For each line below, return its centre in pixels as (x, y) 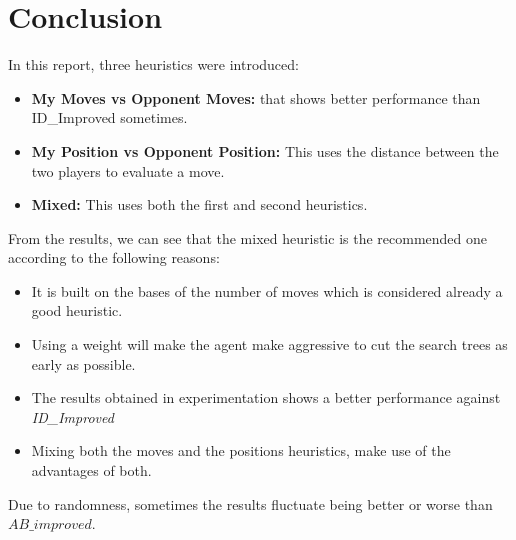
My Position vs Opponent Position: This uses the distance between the (265, 150)
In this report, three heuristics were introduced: (153, 64)
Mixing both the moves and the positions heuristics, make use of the (241, 450)
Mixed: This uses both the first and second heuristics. (199, 204)
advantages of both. (91, 470)
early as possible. (83, 363)
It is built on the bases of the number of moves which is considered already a (267, 290)
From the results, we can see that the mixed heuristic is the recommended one (247, 237)
